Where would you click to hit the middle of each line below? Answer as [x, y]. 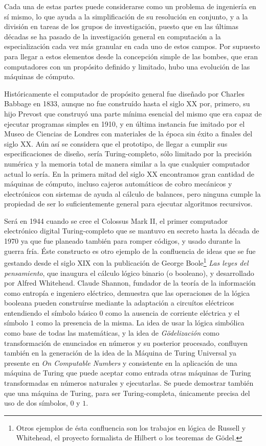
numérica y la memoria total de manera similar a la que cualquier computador [127, 163]
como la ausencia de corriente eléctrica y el [173, 312]
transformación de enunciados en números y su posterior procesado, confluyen [126, 343]
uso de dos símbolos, [36, 403]
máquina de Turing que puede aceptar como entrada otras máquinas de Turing [128, 373]
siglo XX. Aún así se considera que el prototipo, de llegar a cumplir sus [116, 143]
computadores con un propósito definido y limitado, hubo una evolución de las [127, 66]
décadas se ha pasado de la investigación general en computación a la [113, 36]
